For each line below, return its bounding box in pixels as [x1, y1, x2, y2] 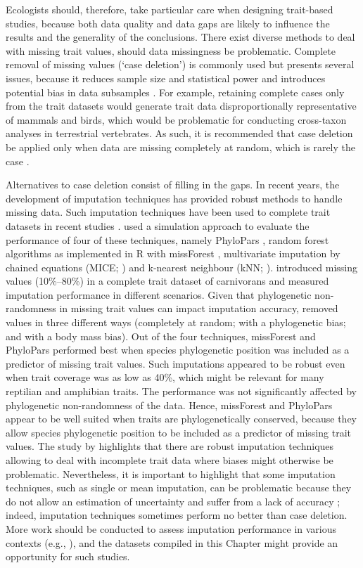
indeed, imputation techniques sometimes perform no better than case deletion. [6, 508, 348, 522]
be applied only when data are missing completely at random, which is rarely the [6, 139, 355, 154]
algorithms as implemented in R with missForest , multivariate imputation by [6, 246, 340, 261]
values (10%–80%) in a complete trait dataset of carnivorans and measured [6, 273, 329, 288]
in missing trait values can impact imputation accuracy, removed [59, 301, 338, 316]
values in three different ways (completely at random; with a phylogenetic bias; [6, 315, 346, 330]
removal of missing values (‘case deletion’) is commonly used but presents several [6, 57, 355, 72]
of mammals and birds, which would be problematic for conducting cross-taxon [6, 112, 347, 127]
